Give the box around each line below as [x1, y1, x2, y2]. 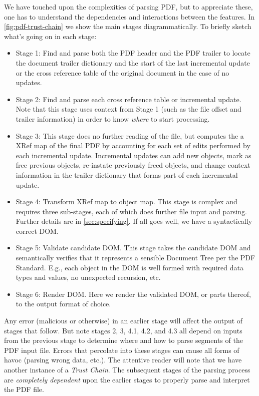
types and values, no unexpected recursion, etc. [16, 272, 161, 282]
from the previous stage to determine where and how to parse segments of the [4, 335, 243, 345]
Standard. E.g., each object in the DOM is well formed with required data [16, 262, 243, 272]
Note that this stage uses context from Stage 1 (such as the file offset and [16, 104, 241, 114]
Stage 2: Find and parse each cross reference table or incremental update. [16, 94, 241, 104]
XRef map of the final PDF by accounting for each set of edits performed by [16, 140, 250, 151]
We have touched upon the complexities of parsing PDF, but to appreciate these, [4, 2, 253, 12]
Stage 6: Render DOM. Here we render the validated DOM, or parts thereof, [16, 288, 251, 299]
